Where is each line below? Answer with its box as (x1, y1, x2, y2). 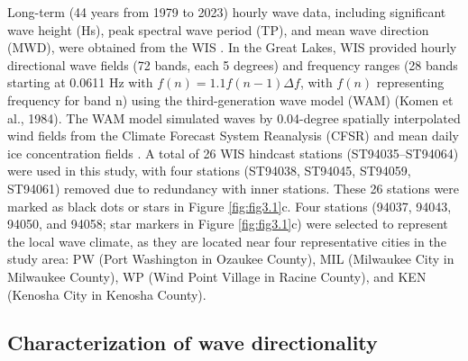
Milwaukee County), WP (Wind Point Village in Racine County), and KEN (7, 266, 427, 285)
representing (376, 73, 445, 92)
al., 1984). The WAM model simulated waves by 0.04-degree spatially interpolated (7, 108, 461, 127)
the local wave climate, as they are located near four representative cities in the (7, 231, 446, 250)
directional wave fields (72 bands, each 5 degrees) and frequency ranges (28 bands (7, 55, 458, 74)
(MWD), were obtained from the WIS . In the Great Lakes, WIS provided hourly (7, 38, 457, 57)
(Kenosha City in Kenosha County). (7, 284, 206, 303)
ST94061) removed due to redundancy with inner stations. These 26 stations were (7, 178, 460, 197)
